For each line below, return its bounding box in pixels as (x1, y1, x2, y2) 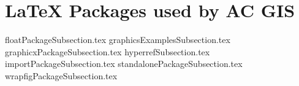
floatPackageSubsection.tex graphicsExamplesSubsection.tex (5, 33, 230, 46)
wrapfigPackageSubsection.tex (5, 69, 118, 82)
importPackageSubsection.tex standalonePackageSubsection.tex (5, 57, 243, 70)
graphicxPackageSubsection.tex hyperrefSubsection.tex (5, 45, 210, 58)
